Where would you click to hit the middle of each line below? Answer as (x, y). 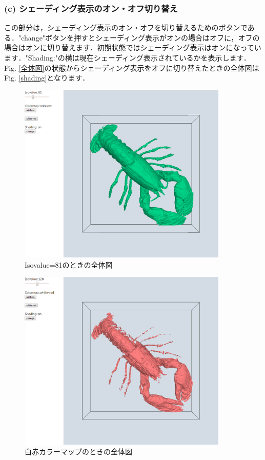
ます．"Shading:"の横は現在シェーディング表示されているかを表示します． (127, 57)
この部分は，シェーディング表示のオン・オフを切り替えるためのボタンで (126, 27)
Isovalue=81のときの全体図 (69, 264)
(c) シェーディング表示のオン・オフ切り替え (91, 8)
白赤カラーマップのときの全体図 (78, 452)
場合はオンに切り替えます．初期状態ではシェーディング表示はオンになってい (133, 47)
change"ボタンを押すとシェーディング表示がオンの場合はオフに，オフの (140, 37)
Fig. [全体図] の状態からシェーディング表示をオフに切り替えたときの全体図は (132, 67)
